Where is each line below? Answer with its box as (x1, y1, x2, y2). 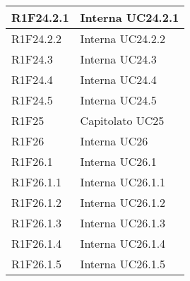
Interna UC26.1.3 (80, 215, 166, 231)
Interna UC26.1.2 (80, 194, 166, 210)
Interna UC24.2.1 (80, 9, 179, 25)
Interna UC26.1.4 (80, 235, 166, 251)
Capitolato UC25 (80, 112, 165, 128)
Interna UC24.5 (80, 92, 157, 108)
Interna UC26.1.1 (80, 174, 166, 190)
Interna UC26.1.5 (80, 256, 166, 272)
